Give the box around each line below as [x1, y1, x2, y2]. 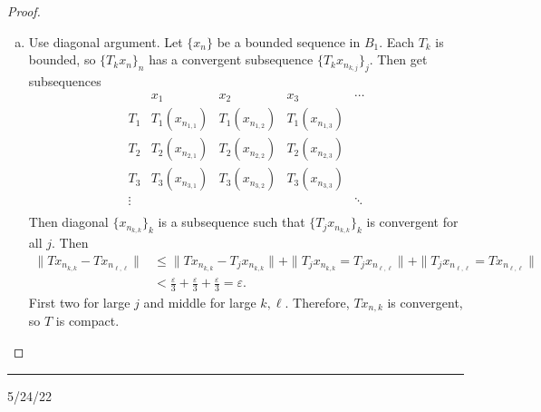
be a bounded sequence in [217, 32, 361, 51]
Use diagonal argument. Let [28, 32, 183, 51]
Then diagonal [28, 212, 109, 231]
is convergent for [366, 212, 459, 231]
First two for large [28, 292, 130, 311]
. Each [379, 32, 414, 51]
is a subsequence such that [158, 212, 305, 231]
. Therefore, [285, 292, 350, 311]
